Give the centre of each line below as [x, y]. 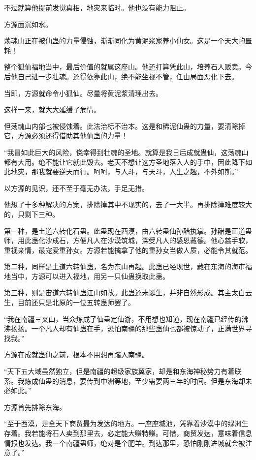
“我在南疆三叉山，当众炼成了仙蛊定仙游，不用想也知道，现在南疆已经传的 [123, 319]
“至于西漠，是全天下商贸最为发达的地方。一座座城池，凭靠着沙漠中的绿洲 [123, 423]
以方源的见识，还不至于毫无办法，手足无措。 [76, 188]
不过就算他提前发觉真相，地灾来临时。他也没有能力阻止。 [97, 7]
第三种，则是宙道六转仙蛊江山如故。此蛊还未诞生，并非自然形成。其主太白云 [128, 292]
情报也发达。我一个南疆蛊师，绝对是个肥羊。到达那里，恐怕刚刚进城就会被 [125, 443]
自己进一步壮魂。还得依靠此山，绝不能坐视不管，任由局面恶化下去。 [128, 76]
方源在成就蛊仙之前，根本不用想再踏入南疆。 [76, 354]
